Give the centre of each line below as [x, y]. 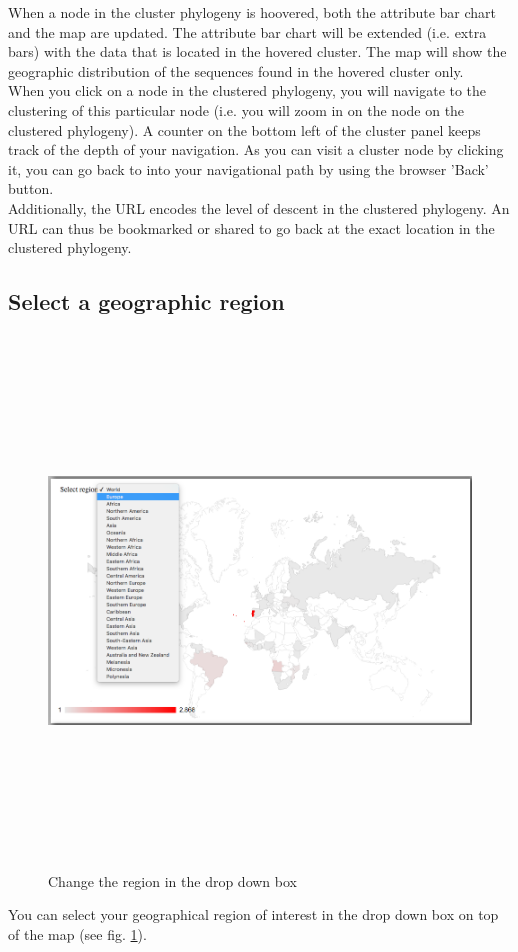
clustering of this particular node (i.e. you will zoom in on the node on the [236, 109]
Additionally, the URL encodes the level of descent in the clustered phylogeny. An [259, 207]
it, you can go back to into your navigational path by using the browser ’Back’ [248, 168]
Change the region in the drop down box [172, 880]
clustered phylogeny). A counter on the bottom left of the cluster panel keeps [244, 129]
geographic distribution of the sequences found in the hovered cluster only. [236, 70]
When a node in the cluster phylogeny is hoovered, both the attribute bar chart [252, 12]
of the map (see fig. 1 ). [77, 934]
